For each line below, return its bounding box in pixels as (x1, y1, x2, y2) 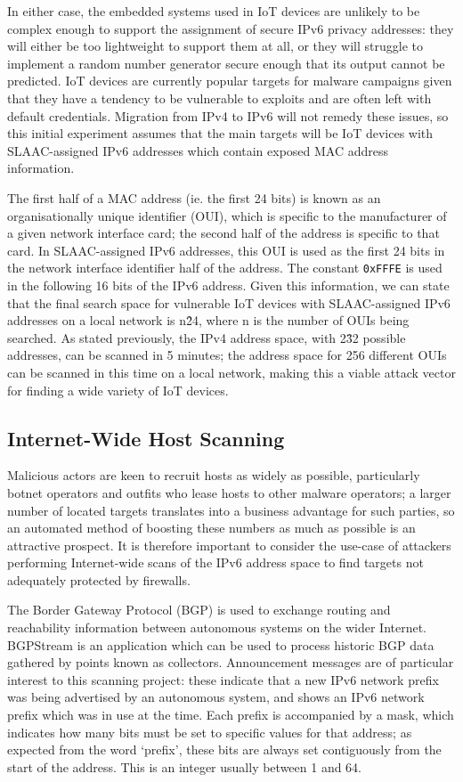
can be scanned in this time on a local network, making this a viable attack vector (7, 362, 456, 381)
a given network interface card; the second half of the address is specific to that (7, 224, 440, 242)
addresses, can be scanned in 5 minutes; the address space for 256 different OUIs (7, 346, 447, 364)
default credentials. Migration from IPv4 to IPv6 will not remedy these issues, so (7, 106, 449, 125)
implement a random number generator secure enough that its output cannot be (7, 53, 445, 72)
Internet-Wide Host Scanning (7, 424, 285, 452)
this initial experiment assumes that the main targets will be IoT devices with (7, 124, 434, 143)
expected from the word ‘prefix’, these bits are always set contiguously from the (7, 740, 442, 759)
